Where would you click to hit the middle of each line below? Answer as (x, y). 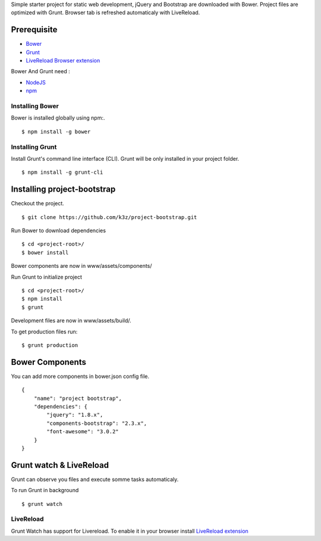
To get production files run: (44, 332)
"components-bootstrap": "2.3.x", (97, 423)
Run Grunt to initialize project (47, 277)
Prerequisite (34, 30)
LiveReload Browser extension (63, 61)
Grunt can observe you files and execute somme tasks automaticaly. (95, 479)
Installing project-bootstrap (63, 190)
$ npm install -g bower (56, 132)
